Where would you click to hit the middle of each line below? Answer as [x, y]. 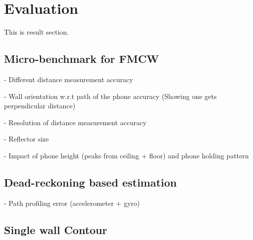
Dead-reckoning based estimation [91, 182]
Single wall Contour [56, 229]
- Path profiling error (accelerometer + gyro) [72, 203]
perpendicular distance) [40, 106]
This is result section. [36, 32]
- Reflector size [26, 139]
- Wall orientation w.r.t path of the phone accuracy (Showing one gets [110, 96]
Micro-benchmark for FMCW [82, 59]
